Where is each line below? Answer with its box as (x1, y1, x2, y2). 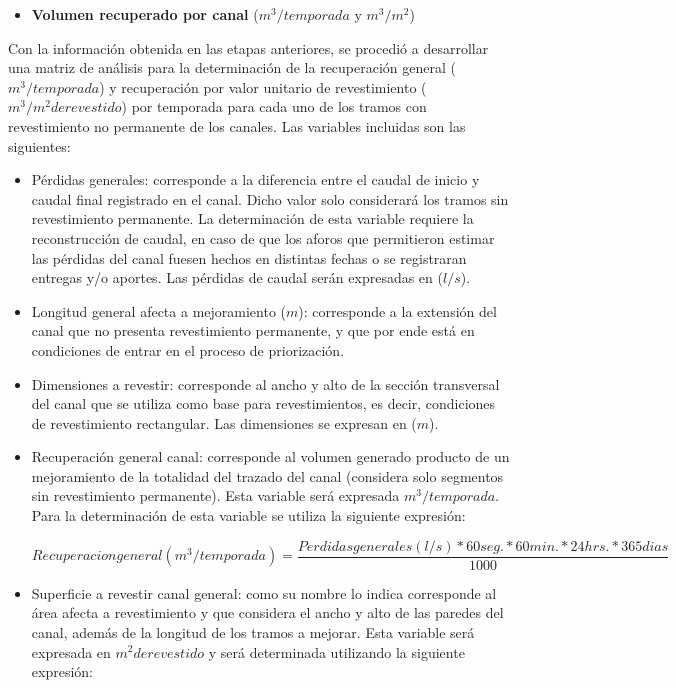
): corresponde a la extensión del (298, 300, 497, 321)
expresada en (31, 641, 111, 662)
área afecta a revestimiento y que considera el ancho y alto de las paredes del (31, 602, 504, 623)
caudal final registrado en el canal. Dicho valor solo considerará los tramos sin (31, 188, 509, 209)
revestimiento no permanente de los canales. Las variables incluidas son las (8, 115, 466, 136)
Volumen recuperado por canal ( (31, 4, 259, 24)
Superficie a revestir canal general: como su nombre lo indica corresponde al (31, 582, 497, 603)
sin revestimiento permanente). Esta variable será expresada (31, 485, 400, 506)
